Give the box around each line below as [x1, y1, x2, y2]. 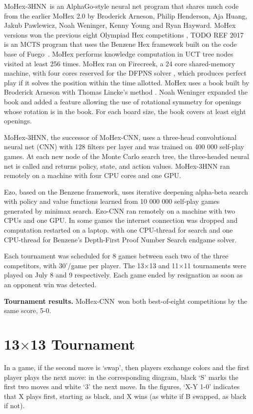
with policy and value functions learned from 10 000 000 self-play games [4, 196, 220, 206]
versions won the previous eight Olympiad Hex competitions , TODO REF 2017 [4, 29, 244, 39]
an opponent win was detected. [4, 279, 97, 290]
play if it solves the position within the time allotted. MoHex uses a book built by [4, 77, 250, 87]
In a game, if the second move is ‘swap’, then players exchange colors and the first [4, 362, 250, 372]
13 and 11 [149, 260, 179, 270]
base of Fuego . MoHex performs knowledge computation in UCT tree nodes [4, 48, 233, 59]
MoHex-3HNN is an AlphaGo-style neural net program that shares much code [4, 1, 239, 11]
